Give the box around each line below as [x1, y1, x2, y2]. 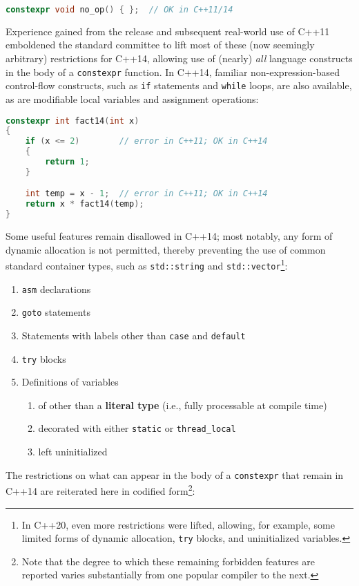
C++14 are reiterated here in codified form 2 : [6, 482, 195, 498]
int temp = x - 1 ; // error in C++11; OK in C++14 [25, 189, 268, 199]
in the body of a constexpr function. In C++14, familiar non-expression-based [6, 64, 340, 79]
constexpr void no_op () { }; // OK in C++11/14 [6, 5, 233, 15]
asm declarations [21, 281, 91, 296]
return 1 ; [45, 157, 90, 167]
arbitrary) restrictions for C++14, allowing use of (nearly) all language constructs [6, 51, 353, 66]
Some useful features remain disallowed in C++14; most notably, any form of [6, 229, 333, 243]
